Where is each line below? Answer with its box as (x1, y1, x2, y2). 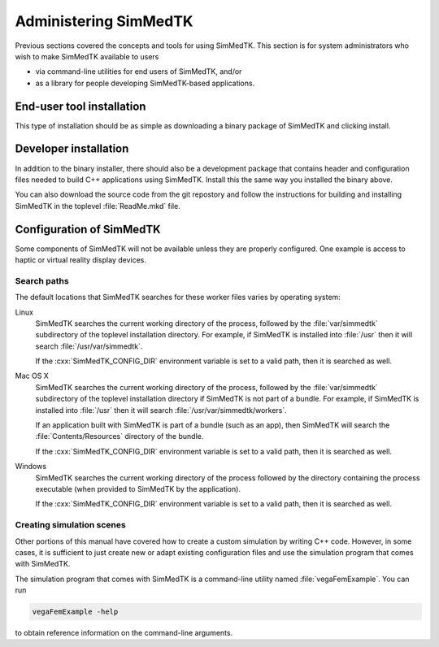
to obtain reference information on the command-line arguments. (15, 628, 233, 638)
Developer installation (15, 142, 129, 156)
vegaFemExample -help (32, 607, 119, 617)
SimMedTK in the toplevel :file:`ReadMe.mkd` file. (15, 201, 180, 211)
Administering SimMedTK (15, 12, 193, 30)
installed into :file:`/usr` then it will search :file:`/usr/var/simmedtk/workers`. (35, 405, 288, 415)
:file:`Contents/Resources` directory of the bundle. (35, 432, 204, 441)
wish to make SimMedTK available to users (15, 51, 159, 61)
